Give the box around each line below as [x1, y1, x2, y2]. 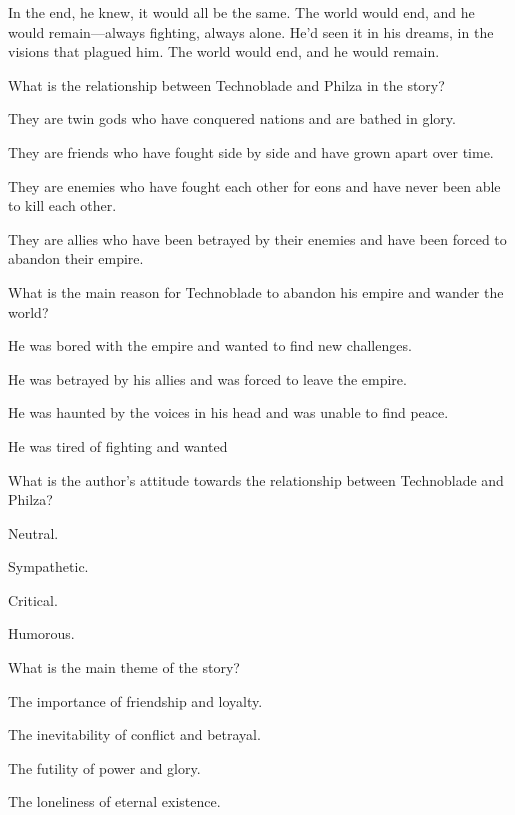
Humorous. [8, 623, 75, 644]
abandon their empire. [8, 248, 144, 269]
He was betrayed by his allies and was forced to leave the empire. [8, 368, 407, 389]
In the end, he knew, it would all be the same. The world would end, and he [8, 2, 475, 22]
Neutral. [8, 522, 59, 543]
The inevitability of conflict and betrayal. [8, 724, 261, 745]
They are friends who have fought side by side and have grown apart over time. [8, 141, 494, 162]
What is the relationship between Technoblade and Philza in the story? [8, 74, 445, 95]
